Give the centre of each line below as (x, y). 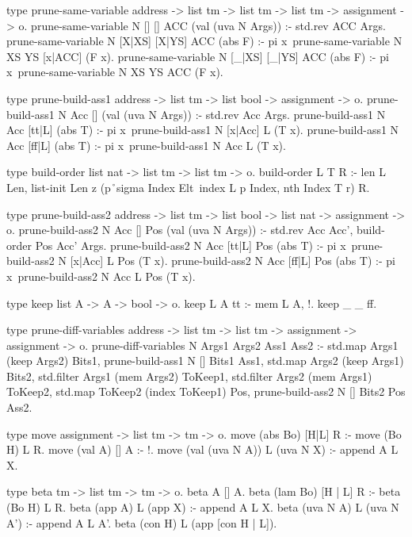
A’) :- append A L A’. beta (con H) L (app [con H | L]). (142, 522)
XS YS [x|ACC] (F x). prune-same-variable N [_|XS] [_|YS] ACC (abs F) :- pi (198, 56)
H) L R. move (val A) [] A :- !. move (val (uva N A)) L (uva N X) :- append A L (202, 449)
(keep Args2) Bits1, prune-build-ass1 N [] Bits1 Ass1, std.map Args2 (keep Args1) (205, 361)
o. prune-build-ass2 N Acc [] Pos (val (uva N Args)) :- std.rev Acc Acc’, (180, 230)
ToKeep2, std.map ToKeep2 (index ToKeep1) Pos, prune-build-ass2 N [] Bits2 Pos (206, 391)
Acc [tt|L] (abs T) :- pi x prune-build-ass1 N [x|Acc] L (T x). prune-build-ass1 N (203, 130)
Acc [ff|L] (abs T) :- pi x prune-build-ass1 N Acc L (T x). (146, 145)
